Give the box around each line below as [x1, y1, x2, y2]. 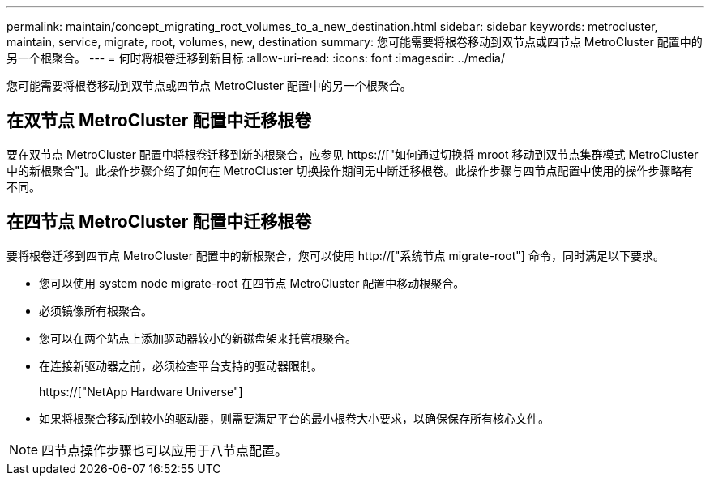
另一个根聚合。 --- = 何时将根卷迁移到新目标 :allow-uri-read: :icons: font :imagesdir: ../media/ [6, 51, 506, 65]
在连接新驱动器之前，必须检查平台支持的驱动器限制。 [39, 358, 323, 373]
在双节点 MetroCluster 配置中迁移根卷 [6, 110, 312, 131]
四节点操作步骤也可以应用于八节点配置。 [41, 441, 289, 459]
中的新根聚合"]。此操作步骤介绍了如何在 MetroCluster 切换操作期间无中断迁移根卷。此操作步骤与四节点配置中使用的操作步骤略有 [6, 163, 694, 177]
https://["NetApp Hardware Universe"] [39, 384, 243, 399]
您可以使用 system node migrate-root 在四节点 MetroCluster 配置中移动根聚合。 [39, 275, 465, 290]
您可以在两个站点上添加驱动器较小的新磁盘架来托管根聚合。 [39, 331, 357, 345]
